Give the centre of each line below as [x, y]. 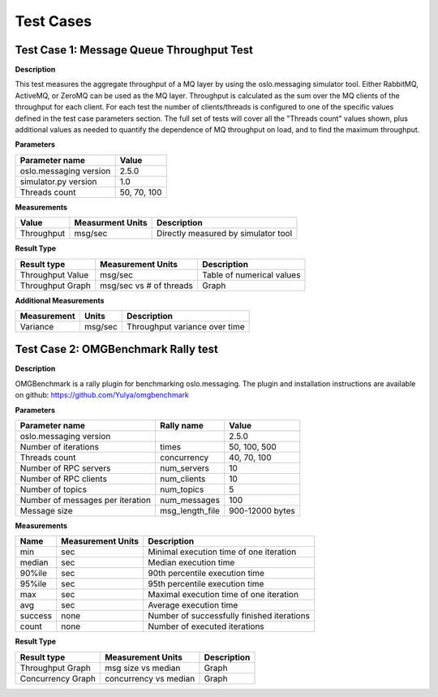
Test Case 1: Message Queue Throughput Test [134, 50]
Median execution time [191, 562]
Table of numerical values [251, 274]
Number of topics [53, 489]
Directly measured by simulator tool [224, 234]
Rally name [182, 426]
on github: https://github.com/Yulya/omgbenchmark [102, 395]
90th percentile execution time [206, 574]
